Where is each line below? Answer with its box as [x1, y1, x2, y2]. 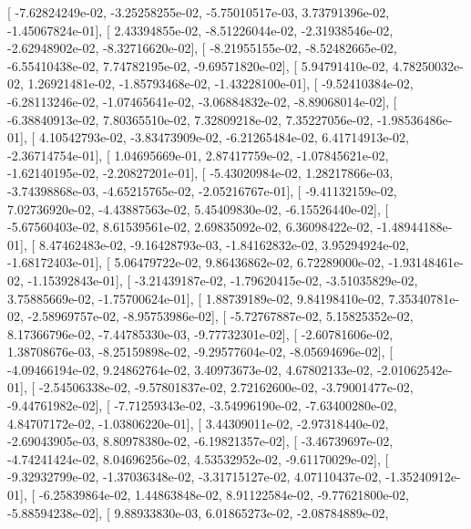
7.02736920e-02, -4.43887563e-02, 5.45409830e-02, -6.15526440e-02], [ [7, 199, 389, 218]
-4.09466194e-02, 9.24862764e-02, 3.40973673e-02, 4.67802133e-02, [7, 359, 374, 379]
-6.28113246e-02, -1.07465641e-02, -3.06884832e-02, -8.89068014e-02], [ [7, 91, 397, 110]
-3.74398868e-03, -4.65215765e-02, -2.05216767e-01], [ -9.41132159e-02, [7, 181, 397, 200]
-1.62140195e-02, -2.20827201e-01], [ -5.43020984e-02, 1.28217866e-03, [7, 163, 394, 182]
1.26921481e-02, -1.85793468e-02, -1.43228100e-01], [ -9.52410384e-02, [27, 74, 414, 93]
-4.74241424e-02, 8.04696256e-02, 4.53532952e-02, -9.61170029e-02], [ [7, 449, 389, 468]
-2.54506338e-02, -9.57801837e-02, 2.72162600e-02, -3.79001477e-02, [38, 378, 414, 397]
